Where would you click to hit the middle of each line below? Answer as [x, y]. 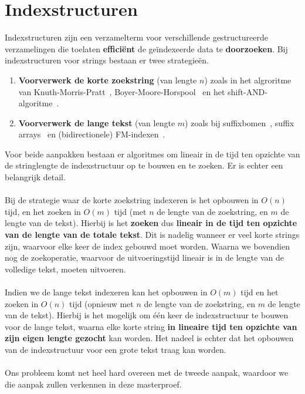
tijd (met [130, 211]
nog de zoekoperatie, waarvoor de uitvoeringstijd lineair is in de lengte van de [144, 257]
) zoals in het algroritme [248, 80]
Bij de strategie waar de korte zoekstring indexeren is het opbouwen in [132, 200]
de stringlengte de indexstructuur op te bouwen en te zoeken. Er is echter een [144, 165]
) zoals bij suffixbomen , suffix [240, 122]
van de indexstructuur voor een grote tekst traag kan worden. [116, 349]
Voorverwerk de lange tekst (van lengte [97, 122]
